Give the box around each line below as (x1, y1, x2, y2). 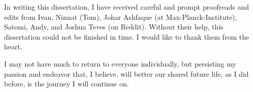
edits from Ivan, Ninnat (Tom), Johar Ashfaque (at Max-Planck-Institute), (4, 11, 237, 22)
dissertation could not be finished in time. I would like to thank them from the (4, 31, 249, 42)
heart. (4, 41, 22, 52)
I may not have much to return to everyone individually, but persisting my (4, 58, 236, 69)
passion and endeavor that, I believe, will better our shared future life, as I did (4, 68, 249, 79)
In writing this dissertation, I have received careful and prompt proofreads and (4, 2, 249, 12)
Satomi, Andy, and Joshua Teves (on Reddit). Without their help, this (4, 21, 224, 32)
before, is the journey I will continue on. (4, 78, 129, 89)
